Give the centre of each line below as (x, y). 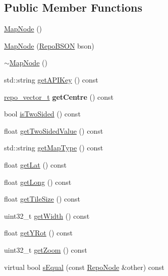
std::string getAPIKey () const (51, 79)
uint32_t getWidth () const (47, 215)
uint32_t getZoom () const (46, 249)
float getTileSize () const (42, 199)
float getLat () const (35, 164)
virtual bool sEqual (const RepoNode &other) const (84, 267)
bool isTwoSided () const (42, 114)
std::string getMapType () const (54, 148)
